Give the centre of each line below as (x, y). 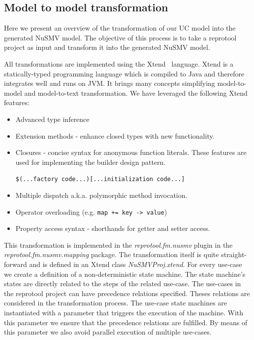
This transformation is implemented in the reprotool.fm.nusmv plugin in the (118, 245)
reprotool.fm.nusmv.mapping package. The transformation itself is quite (111, 254)
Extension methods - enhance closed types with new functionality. (115, 135)
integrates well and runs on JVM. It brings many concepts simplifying (110, 83)
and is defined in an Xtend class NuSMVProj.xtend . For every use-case (136, 264)
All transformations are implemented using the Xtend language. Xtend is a (119, 63)
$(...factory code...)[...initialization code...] (100, 179)
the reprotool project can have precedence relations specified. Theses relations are (127, 293)
